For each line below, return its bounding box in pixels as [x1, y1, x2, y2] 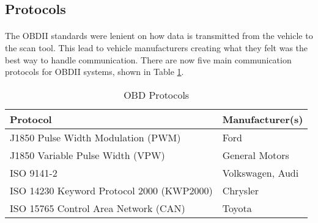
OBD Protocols [124, 87, 190, 102]
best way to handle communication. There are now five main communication [5, 53, 292, 66]
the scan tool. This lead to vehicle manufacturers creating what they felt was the [5, 41, 308, 54]
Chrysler [222, 183, 259, 197]
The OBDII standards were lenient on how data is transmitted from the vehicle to [5, 29, 313, 42]
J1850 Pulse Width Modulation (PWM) [10, 130, 181, 144]
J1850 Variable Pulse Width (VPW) [10, 147, 165, 162]
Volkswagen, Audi [222, 165, 299, 180]
